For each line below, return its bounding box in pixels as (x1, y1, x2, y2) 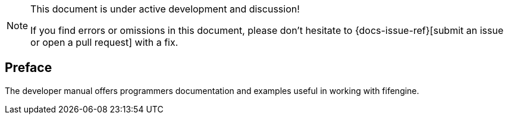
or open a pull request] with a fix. (30, 36, 178, 48)
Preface (5, 60, 52, 76)
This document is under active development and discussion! (30, 3, 300, 15)
